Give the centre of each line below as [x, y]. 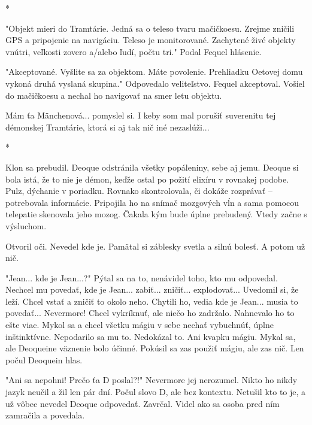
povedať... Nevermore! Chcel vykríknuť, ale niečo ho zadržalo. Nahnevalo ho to [150, 313]
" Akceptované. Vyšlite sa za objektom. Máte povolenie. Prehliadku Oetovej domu [154, 72]
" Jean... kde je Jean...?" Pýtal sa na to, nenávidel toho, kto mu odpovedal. [142, 277]
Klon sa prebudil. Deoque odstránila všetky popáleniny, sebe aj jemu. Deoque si [152, 167]
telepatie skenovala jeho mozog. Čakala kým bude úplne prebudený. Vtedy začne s [156, 214]
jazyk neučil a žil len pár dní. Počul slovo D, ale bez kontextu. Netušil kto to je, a [156, 392]
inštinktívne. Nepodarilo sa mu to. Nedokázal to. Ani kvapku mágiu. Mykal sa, [151, 336]
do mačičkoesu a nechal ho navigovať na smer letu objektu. [114, 95]
